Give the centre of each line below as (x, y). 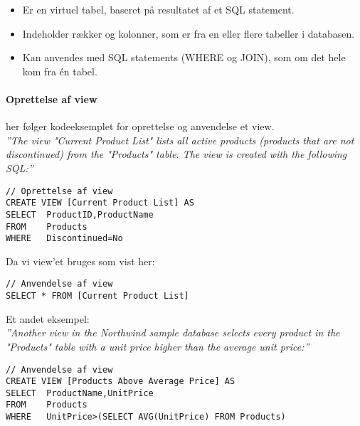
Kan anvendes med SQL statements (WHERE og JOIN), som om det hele (184, 57)
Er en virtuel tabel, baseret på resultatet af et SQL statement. (158, 9)
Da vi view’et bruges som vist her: (80, 261)
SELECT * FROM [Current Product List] (97, 296)
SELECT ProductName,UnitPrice (80, 393)
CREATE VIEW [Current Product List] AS (100, 203)
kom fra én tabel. (60, 71)
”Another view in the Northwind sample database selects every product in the (173, 332)
